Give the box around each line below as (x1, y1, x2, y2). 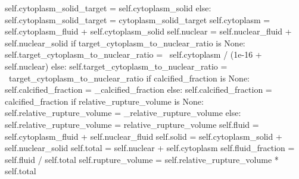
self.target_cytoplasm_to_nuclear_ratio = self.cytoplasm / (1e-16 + (5, 48, 262, 61)
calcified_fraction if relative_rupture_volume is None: (5, 95, 204, 107)
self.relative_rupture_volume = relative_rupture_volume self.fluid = (5, 118, 259, 130)
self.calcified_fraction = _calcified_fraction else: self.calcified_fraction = (5, 83, 272, 96)
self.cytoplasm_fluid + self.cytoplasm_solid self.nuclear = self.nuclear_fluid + (5, 25, 292, 37)
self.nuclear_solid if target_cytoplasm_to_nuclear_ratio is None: (5, 36, 245, 49)
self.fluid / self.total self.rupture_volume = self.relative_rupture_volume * (5, 153, 279, 165)
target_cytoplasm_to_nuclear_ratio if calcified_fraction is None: (8, 71, 250, 84)
